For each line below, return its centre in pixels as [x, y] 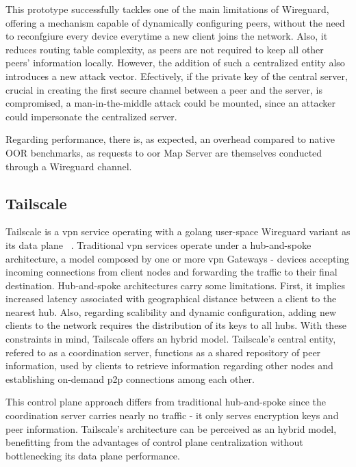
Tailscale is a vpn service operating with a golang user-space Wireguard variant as [178, 231]
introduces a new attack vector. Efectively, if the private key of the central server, [177, 76]
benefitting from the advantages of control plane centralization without [154, 442]
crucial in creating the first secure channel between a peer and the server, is [164, 89]
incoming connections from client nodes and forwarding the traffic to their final [171, 272]
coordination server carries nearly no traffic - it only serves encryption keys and [172, 415]
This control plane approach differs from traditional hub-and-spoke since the [166, 402]
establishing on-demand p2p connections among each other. [130, 378]
